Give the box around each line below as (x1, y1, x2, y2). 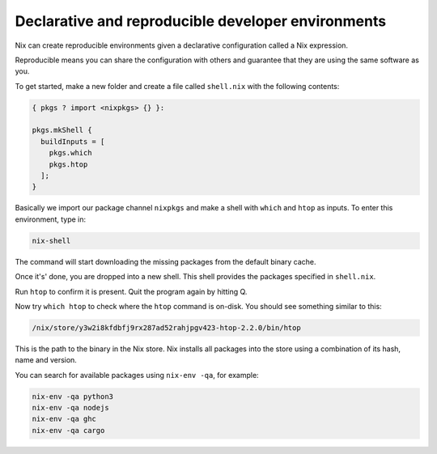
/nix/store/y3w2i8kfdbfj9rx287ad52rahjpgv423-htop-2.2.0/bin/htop (32, 323, 301, 332)
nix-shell (32, 235, 71, 245)
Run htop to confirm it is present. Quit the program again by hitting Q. (15, 286, 248, 296)
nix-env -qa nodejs (32, 403, 109, 413)
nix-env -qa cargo (32, 426, 105, 435)
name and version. (15, 355, 77, 365)
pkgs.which (49, 148, 92, 158)
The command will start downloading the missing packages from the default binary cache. (15, 257, 316, 266)
